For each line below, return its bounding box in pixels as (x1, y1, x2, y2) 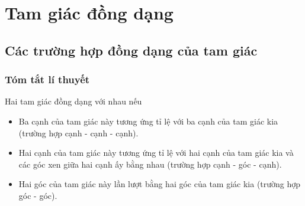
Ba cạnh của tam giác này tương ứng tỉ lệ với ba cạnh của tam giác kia (18, 115, 278, 127)
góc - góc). (18, 189, 57, 201)
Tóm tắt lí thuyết (5, 72, 90, 87)
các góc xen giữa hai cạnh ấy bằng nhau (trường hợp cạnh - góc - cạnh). (18, 158, 282, 170)
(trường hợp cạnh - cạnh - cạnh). (18, 126, 139, 139)
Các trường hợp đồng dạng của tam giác (5, 41, 258, 59)
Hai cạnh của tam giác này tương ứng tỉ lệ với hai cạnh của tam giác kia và (18, 146, 294, 159)
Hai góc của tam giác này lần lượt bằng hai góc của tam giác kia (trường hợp (18, 178, 301, 190)
